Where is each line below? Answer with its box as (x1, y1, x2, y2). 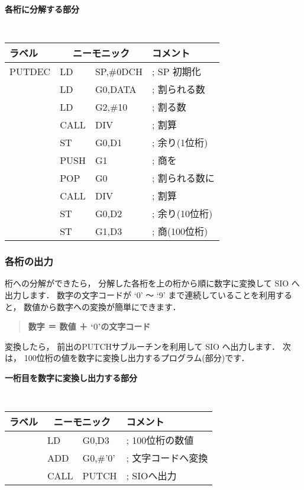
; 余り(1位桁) (151, 136, 208, 150)
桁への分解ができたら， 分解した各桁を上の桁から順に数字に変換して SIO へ (5, 277, 300, 289)
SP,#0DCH (95, 64, 143, 78)
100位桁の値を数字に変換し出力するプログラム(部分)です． (24, 352, 250, 364)
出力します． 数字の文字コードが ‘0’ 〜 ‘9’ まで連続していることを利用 (5, 289, 276, 301)
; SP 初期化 (151, 65, 201, 79)
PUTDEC (9, 64, 51, 78)
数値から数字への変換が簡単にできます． (24, 300, 181, 312)
